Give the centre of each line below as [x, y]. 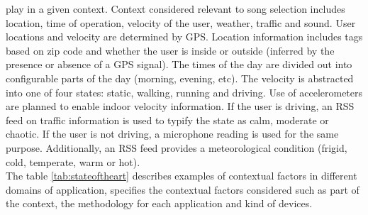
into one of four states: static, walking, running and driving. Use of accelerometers [184, 92]
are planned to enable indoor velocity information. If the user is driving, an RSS [180, 106]
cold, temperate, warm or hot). [73, 161]
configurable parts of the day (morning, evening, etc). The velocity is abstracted [180, 78]
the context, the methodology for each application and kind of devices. [159, 203]
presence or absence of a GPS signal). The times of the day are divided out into [179, 64]
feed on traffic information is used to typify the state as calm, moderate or [167, 120]
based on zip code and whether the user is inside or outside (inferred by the [170, 50]
